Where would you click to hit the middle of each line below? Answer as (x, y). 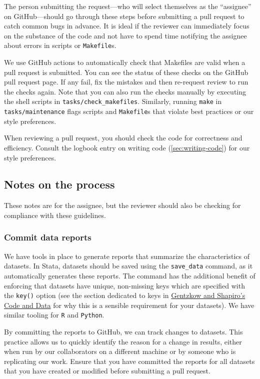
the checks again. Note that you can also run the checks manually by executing (125, 91)
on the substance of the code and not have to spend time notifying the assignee (125, 35)
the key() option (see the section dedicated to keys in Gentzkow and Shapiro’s (125, 295)
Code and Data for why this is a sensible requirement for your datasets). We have (129, 305)
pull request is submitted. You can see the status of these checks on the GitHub (126, 72)
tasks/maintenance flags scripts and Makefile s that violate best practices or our (129, 111)
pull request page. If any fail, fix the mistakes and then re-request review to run (126, 82)
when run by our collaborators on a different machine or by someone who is (120, 351)
